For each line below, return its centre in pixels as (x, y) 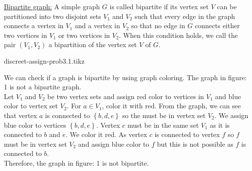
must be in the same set (163, 125)
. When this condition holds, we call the (178, 35)
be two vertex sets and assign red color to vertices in (126, 96)
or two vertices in (84, 35)
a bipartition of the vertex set (93, 44)
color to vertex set (31, 106)
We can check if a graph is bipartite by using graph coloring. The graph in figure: (125, 77)
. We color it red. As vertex (106, 134)
